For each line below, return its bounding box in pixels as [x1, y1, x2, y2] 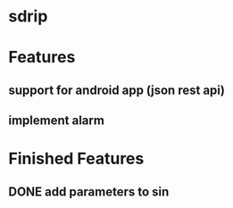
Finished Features [8, 149, 145, 169]
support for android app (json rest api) [8, 82, 225, 97]
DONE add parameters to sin [8, 184, 170, 199]
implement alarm [8, 113, 104, 129]
